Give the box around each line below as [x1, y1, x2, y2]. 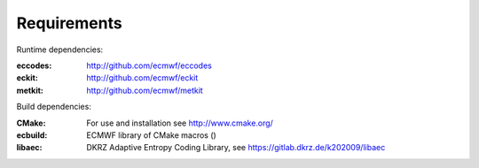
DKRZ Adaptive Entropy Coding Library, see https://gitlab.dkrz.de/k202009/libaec [86, 142, 386, 153]
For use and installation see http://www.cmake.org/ [86, 118, 274, 128]
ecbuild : [16, 129, 48, 141]
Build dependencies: [16, 102, 92, 112]
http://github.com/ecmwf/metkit [86, 85, 203, 95]
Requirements [16, 13, 123, 33]
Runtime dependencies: [16, 44, 104, 55]
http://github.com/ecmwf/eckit [86, 73, 199, 83]
